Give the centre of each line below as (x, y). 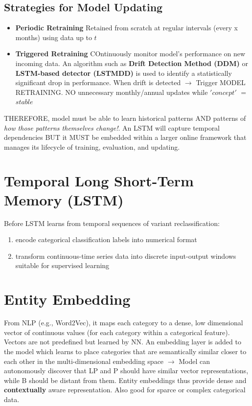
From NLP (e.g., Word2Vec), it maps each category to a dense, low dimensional (124, 323)
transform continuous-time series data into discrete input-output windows (126, 256)
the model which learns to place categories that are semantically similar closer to (125, 351)
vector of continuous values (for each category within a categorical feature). (117, 332)
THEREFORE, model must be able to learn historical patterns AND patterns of (125, 118)
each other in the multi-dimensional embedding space (84, 361)
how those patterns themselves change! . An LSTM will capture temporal (112, 127)
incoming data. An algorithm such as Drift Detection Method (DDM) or (132, 63)
